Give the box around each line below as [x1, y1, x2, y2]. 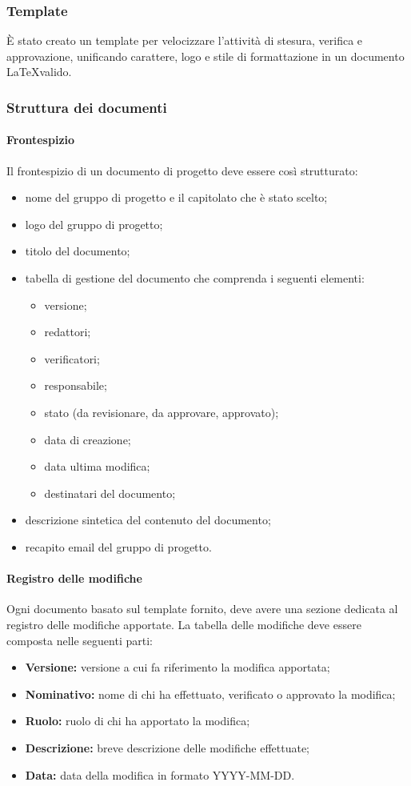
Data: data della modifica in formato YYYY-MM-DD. [25, 766, 295, 783]
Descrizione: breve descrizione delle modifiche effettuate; [25, 739, 310, 756]
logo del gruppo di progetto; [25, 215, 163, 232]
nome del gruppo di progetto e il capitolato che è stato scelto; [25, 189, 328, 206]
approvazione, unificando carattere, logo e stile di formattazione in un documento [6, 47, 405, 64]
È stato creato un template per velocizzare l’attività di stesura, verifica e [6, 32, 363, 49]
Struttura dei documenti [6, 97, 167, 117]
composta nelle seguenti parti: [6, 632, 153, 648]
